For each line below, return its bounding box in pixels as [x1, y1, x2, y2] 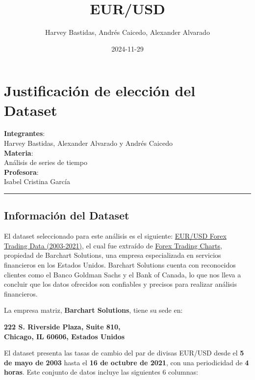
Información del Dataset [4, 208, 129, 223]
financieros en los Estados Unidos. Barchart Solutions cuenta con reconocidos [4, 259, 236, 270]
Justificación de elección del [4, 81, 196, 101]
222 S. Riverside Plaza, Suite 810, [4, 321, 121, 331]
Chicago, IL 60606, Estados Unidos [4, 331, 125, 341]
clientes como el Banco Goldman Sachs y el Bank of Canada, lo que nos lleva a [4, 269, 241, 279]
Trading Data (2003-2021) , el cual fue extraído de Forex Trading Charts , [4, 240, 222, 250]
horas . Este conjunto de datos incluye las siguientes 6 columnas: [4, 367, 198, 377]
